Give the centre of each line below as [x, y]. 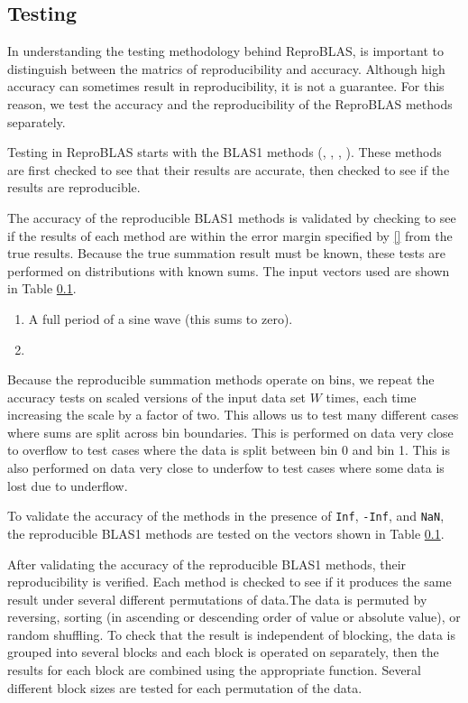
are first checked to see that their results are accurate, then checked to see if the [229, 169]
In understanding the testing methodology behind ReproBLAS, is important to [225, 51]
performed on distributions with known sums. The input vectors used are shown [229, 270]
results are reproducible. [74, 187]
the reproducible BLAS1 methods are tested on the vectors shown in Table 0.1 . [226, 533]
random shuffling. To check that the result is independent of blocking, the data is [232, 634]
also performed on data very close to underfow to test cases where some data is [226, 468]
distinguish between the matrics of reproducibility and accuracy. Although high [226, 68]
